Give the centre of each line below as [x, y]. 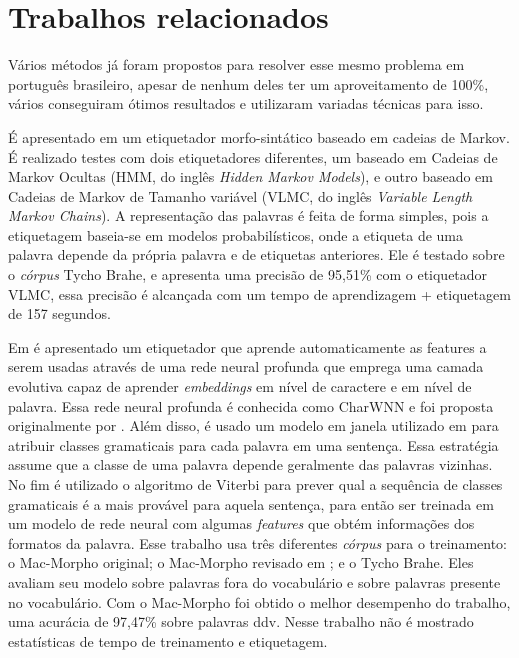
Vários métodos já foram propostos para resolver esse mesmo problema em [236, 64]
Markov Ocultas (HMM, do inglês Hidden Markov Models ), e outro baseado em [250, 176]
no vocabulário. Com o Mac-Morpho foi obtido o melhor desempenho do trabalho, [259, 601]
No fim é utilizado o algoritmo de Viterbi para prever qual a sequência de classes [255, 484]
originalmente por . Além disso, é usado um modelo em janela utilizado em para [253, 425]
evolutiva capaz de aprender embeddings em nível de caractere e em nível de [240, 386]
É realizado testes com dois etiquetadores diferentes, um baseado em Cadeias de [253, 156]
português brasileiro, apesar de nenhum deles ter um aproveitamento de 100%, [248, 83]
